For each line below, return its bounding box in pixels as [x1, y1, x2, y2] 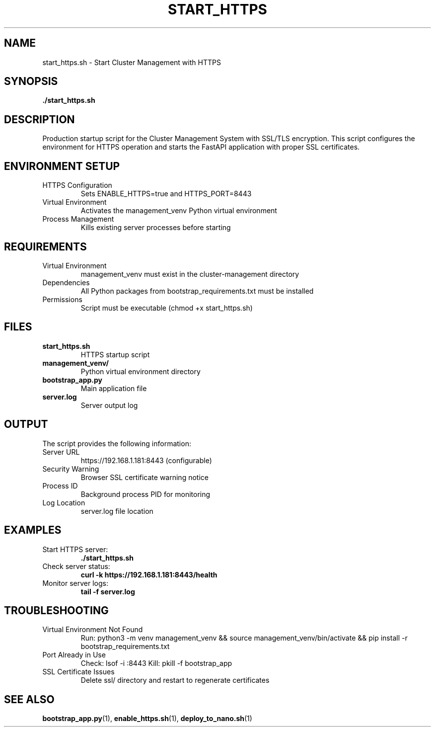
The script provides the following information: [42, 439, 191, 448]
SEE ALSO [4, 693, 55, 706]
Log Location [42, 498, 85, 507]
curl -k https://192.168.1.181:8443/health [80, 570, 217, 579]
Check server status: [42, 562, 110, 570]
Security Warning [42, 464, 99, 473]
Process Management [42, 215, 114, 224]
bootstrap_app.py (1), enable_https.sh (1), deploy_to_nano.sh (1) [42, 714, 252, 723]
